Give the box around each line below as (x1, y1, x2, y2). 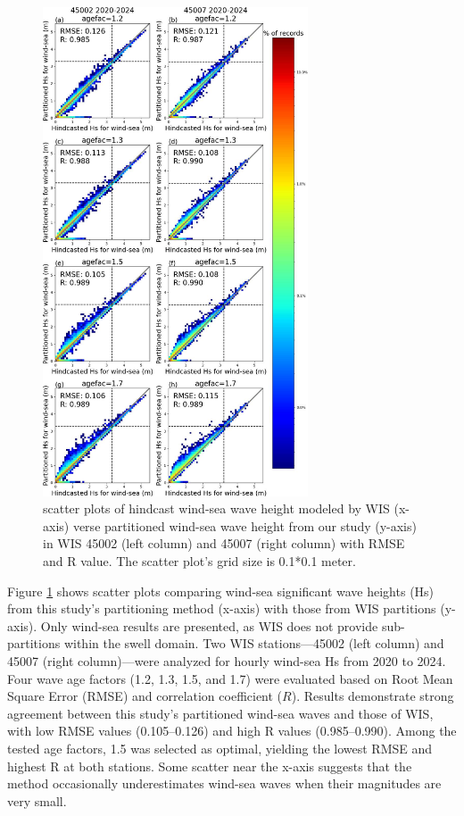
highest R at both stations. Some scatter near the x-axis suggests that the (7, 756, 412, 775)
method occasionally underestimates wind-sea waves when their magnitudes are (7, 774, 442, 793)
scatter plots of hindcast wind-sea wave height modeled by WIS (43, 499, 390, 518)
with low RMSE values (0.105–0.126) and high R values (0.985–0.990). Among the (7, 721, 457, 740)
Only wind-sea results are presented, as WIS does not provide (40, 616, 378, 635)
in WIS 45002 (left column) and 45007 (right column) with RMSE (43, 534, 405, 553)
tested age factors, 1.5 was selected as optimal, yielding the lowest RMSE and (7, 738, 433, 757)
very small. (7, 791, 67, 810)
